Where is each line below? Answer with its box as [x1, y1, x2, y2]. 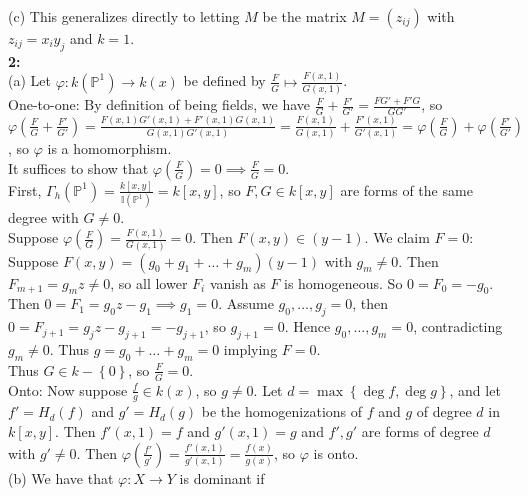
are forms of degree [361, 420, 479, 441]
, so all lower [110, 272, 188, 293]
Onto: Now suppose [8, 379, 128, 400]
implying [223, 338, 278, 359]
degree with [8, 207, 79, 228]
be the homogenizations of [201, 401, 363, 422]
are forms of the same [340, 179, 473, 200]
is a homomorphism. [47, 138, 172, 159]
